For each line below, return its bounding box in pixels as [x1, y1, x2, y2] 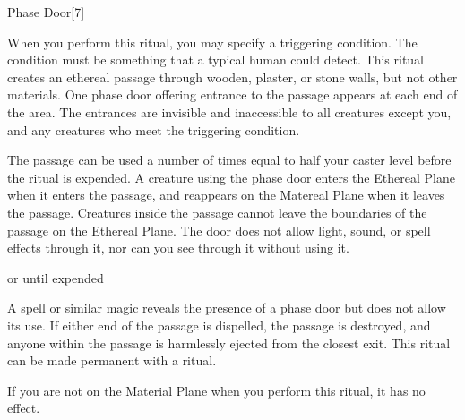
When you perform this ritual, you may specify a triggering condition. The [7, 32, 418, 51]
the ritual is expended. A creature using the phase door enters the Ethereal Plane [7, 167, 455, 186]
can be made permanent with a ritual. [7, 351, 217, 370]
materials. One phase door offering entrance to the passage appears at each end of [7, 85, 458, 104]
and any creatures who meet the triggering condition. [7, 120, 300, 139]
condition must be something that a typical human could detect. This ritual [7, 50, 425, 69]
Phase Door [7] [7, 3, 85, 21]
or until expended [7, 268, 104, 287]
